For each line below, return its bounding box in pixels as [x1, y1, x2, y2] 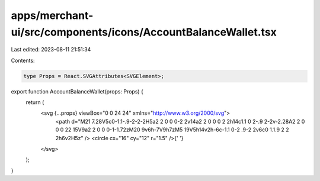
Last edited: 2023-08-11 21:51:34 [11, 46, 91, 53]
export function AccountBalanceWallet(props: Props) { [11, 88, 143, 95]
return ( [25, 99, 44, 106]
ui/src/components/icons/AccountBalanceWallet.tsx [11, 25, 277, 38]
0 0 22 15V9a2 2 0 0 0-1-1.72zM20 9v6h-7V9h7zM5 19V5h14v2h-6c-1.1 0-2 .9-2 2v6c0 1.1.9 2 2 [55, 126, 290, 133]
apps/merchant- [11, 9, 94, 22]
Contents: [11, 57, 35, 64]
